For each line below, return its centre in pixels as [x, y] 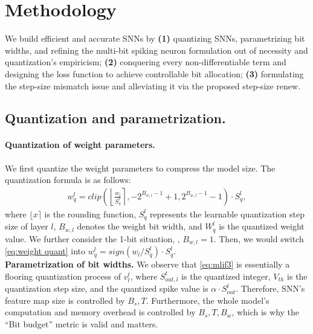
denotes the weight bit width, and [140, 226]
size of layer [27, 226]
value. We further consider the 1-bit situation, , [92, 238]
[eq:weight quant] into [45, 251]
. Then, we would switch [259, 238]
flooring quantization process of [63, 276]
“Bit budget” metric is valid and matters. [82, 324]
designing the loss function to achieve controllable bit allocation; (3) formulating [154, 73]
